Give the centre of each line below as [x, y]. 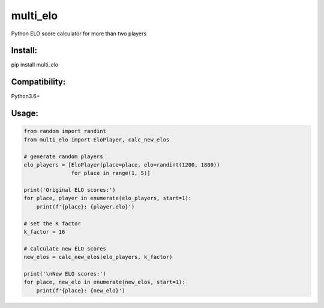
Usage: [25, 114]
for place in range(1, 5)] [111, 173]
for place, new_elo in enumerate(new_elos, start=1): [104, 282]
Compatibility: [38, 82]
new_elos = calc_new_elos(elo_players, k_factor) [98, 257]
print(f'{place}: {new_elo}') [81, 290]
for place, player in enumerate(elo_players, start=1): [108, 198]
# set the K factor [52, 224]
